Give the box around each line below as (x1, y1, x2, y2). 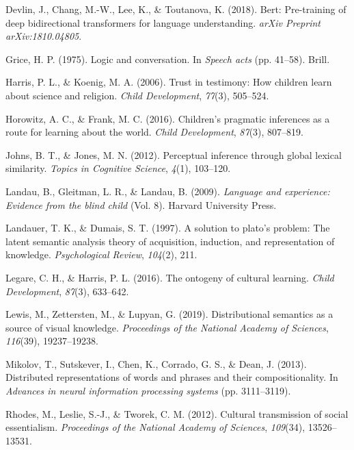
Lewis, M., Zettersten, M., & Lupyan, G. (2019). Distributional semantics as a (5, 307, 333, 321)
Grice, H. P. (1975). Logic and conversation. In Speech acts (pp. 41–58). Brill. (5, 51, 330, 66)
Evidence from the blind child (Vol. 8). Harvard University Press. (5, 197, 277, 212)
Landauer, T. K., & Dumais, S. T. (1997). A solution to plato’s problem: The (5, 221, 330, 235)
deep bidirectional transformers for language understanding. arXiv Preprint (5, 15, 321, 29)
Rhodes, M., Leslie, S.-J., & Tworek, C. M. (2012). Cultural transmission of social (5, 406, 349, 421)
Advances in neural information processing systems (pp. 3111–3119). (5, 384, 291, 398)
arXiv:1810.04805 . (5, 29, 82, 43)
